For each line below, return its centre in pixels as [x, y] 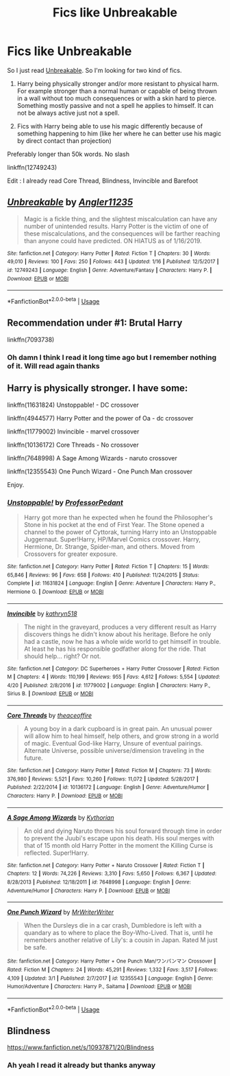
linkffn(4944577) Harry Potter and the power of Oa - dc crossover [100, 418]
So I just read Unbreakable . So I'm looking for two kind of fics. [94, 70]
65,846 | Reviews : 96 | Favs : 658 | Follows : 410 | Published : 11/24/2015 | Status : [103, 575]
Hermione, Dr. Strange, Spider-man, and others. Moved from [109, 546]
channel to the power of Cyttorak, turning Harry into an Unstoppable [120, 532]
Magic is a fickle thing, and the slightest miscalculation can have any [120, 218]
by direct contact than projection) [64, 141]
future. [33, 758]
